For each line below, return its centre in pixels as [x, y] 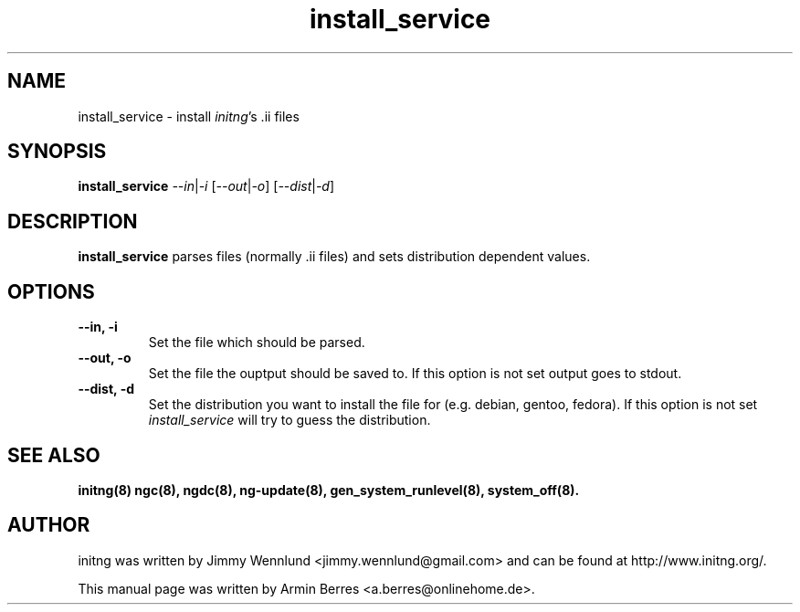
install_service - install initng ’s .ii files [189, 116]
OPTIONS [51, 291]
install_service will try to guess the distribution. [289, 420]
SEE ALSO [54, 455]
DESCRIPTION [73, 221]
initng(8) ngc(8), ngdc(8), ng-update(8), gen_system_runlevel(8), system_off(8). [329, 490]
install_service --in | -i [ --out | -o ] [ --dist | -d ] [206, 186]
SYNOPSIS [57, 152]
